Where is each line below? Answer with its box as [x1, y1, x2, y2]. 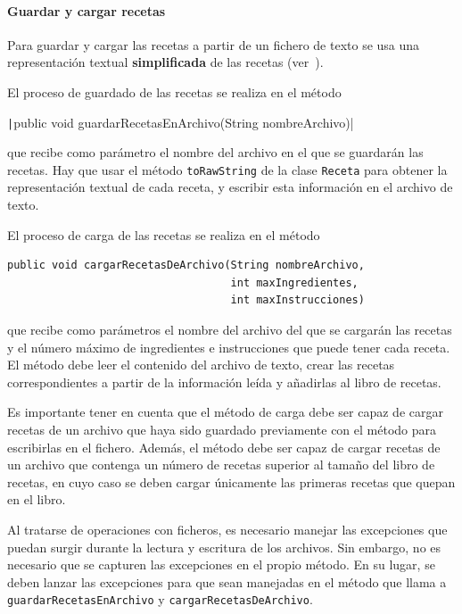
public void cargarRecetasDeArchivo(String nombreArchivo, [7, 259, 365, 272]
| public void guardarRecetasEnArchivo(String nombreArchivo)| [7, 112, 354, 131]
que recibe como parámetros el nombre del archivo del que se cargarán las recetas [7, 320, 452, 339]
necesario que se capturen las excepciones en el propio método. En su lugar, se [7, 555, 435, 574]
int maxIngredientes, [230, 276, 359, 289]
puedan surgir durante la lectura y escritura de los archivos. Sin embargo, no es [7, 537, 441, 556]
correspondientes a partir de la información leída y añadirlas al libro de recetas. [7, 372, 441, 391]
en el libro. [7, 490, 66, 509]
